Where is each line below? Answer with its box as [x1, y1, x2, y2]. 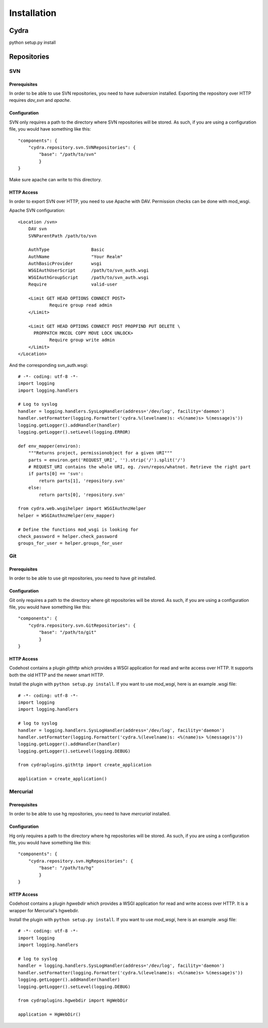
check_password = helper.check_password [18, 533, 118, 539]
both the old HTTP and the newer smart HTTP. [9, 672, 104, 678]
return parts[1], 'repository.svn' [39, 478, 126, 484]
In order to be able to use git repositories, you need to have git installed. [9, 575, 156, 581]
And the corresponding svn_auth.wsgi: [9, 362, 88, 368]
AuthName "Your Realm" [28, 254, 123, 259]
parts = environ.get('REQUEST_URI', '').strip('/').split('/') [28, 457, 186, 463]
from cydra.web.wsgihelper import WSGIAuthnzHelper [18, 506, 146, 512]
